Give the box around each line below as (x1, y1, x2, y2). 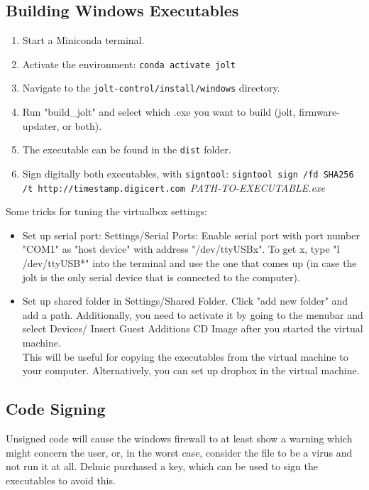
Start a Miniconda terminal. (22, 33, 145, 48)
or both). (62, 118, 102, 133)
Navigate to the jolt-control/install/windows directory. (22, 80, 280, 95)
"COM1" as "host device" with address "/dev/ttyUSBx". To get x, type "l (22, 241, 340, 256)
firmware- (299, 104, 340, 119)
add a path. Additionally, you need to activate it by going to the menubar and (22, 307, 363, 322)
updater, (22, 118, 60, 133)
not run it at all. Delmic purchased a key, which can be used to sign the (6, 459, 318, 474)
